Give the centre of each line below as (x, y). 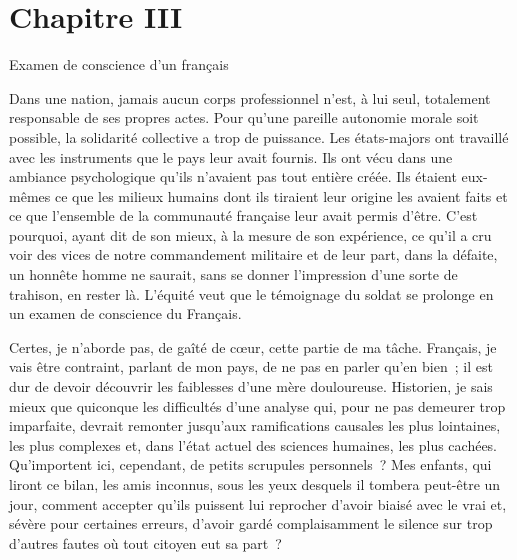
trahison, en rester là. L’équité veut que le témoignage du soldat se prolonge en (251, 293)
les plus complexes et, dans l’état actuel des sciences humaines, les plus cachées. (253, 444)
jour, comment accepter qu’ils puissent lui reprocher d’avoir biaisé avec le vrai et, (258, 503)
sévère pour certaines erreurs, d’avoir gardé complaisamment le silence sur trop (251, 523)
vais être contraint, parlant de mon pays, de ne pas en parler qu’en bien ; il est (251, 366)
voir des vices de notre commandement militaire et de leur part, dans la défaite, (253, 254)
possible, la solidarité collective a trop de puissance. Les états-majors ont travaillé (259, 136)
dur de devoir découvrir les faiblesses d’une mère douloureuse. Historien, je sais (251, 386)
